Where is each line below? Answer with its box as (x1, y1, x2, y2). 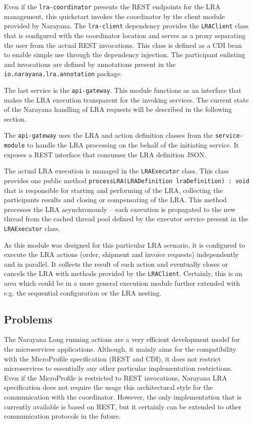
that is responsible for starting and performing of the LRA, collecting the (4, 185, 223, 195)
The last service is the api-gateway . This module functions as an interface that (4, 85, 242, 95)
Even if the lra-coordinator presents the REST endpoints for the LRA (4, 1, 220, 11)
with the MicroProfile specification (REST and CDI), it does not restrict (4, 353, 221, 363)
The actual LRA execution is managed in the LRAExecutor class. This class (4, 166, 229, 176)
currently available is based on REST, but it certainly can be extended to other (4, 401, 242, 411)
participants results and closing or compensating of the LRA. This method (4, 194, 227, 205)
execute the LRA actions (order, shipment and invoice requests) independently (4, 249, 239, 259)
